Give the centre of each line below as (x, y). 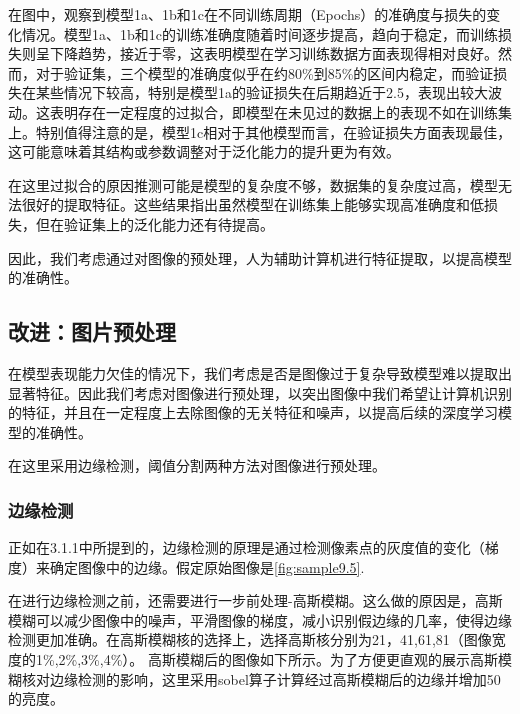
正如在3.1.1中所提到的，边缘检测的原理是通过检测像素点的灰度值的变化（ (246, 547)
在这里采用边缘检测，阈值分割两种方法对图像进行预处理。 (197, 465)
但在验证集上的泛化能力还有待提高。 (154, 223)
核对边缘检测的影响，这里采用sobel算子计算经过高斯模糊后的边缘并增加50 (261, 678)
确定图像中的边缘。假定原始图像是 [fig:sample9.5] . (207, 566)
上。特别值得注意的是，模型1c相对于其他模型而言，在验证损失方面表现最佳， (260, 131)
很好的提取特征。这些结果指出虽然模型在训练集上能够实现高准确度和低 (252, 204)
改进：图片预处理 (92, 331)
